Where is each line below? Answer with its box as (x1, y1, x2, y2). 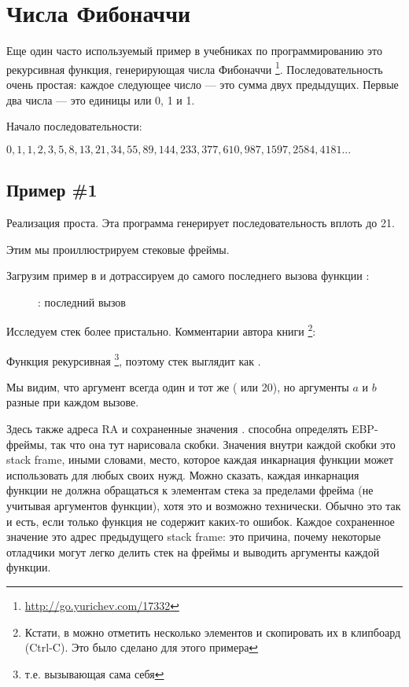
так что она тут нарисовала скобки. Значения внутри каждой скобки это (50, 435, 396, 452)
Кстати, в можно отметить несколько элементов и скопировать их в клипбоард (24, 623, 401, 640)
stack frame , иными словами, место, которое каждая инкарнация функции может (6, 451, 394, 468)
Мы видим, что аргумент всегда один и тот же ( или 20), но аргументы (6, 378, 349, 395)
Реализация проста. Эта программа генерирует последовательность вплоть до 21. (6, 214, 395, 230)
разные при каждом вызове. (6, 394, 139, 410)
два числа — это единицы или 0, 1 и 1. (6, 91, 195, 108)
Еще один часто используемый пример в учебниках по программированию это (6, 42, 383, 59)
